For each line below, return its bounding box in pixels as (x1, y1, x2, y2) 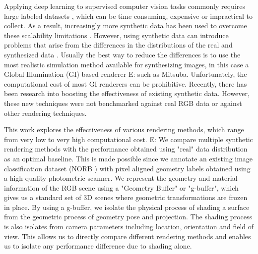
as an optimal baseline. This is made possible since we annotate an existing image (4, 153, 253, 163)
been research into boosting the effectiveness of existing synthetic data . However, (4, 88, 250, 99)
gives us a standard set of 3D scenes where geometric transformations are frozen (4, 192, 248, 203)
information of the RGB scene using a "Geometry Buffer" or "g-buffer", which (4, 182, 239, 193)
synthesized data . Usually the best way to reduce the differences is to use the (4, 49, 241, 59)
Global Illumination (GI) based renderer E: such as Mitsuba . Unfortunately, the (4, 69, 247, 79)
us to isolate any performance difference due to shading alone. (4, 241, 192, 251)
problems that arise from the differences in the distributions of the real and (4, 40, 233, 50)
